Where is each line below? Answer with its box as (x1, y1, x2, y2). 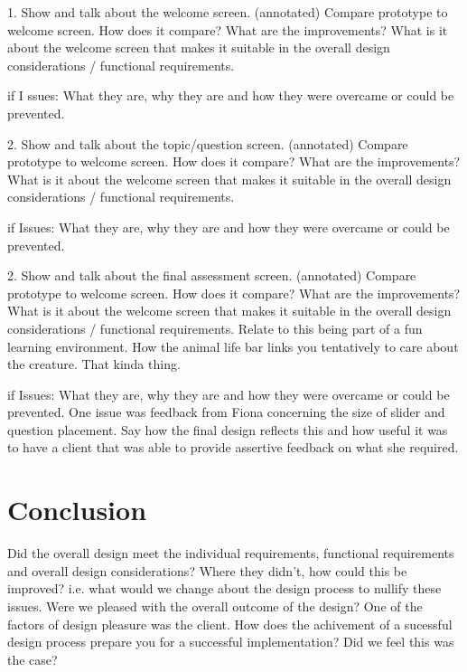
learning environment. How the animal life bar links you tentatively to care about (7, 336, 459, 355)
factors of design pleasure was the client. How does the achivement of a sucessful (7, 614, 453, 633)
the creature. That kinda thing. (7, 355, 181, 374)
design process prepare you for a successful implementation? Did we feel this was (7, 632, 454, 651)
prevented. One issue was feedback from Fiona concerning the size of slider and (7, 402, 445, 421)
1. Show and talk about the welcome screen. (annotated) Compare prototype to (7, 3, 448, 21)
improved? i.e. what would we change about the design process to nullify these (7, 579, 442, 598)
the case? (7, 649, 58, 668)
